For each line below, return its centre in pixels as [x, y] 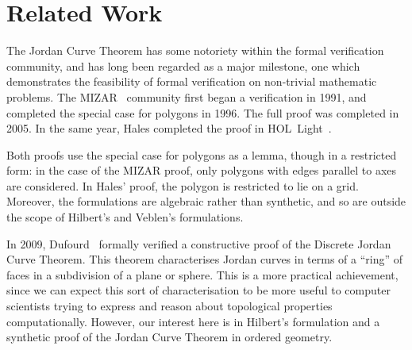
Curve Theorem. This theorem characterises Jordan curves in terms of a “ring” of [205, 259]
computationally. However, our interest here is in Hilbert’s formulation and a [193, 321]
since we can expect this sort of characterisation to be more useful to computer [198, 290]
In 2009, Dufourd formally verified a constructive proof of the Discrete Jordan [199, 243]
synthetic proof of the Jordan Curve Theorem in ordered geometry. [169, 337]
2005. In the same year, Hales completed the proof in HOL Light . [169, 128]
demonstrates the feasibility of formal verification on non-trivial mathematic [192, 81]
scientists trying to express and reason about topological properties [169, 306]
